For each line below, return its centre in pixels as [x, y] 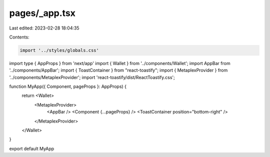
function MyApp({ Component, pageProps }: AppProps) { [68, 86]
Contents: [19, 37]
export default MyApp [32, 148]
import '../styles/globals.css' [59, 50]
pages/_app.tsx [42, 13]
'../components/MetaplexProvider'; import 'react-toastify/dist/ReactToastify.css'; [92, 77]
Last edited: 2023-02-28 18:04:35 [44, 28]
